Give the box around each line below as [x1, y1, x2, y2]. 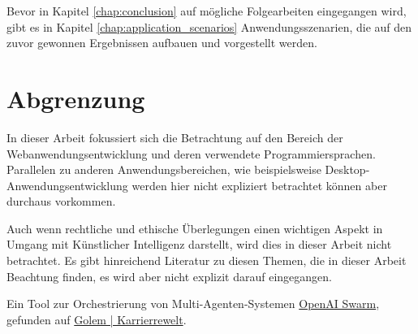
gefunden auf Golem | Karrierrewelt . [6, 310, 187, 327]
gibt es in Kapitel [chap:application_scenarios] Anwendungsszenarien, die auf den [6, 18, 412, 35]
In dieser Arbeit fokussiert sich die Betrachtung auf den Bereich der [6, 128, 343, 145]
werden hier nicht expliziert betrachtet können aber [131, 176, 387, 193]
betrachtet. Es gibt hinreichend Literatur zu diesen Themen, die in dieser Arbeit [6, 252, 407, 269]
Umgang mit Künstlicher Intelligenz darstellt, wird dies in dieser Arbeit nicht [6, 236, 392, 253]
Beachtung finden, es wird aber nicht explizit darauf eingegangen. [6, 267, 332, 284]
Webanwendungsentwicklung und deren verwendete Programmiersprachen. [6, 145, 376, 162]
